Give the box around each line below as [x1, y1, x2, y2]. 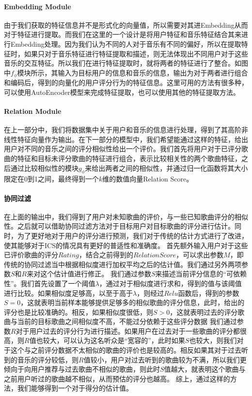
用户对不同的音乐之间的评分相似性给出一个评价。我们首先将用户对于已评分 [4, 144, 241, 154]
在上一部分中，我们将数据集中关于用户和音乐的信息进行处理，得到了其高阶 [4, 125, 241, 135]
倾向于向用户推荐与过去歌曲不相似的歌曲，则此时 [4, 364, 160, 374]
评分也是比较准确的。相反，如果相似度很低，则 [4, 306, 153, 317]
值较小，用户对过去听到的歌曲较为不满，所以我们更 [83, 354, 247, 364]
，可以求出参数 [176, 250, 224, 260]
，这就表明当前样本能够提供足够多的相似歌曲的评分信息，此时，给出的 [20, 297, 245, 307]
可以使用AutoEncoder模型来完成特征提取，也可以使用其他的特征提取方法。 [4, 87, 240, 97]
